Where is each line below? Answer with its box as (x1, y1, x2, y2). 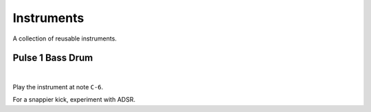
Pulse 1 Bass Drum (12, 52, 93, 64)
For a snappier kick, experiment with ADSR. (12, 96, 135, 104)
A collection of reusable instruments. (12, 34, 117, 43)
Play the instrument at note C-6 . (12, 82, 104, 91)
